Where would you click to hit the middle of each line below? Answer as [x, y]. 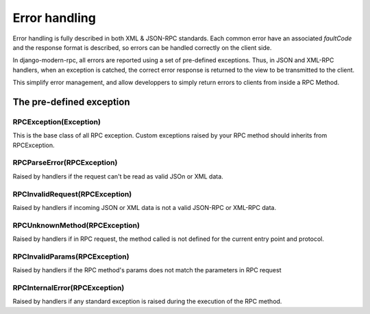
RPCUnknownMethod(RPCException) [76, 225]
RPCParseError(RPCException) [65, 163]
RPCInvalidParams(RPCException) [71, 257]
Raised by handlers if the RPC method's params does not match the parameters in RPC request [147, 270]
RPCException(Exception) [57, 122]
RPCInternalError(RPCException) [69, 287]
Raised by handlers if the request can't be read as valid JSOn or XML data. [118, 176]
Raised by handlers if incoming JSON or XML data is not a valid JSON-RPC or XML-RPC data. [145, 207]
